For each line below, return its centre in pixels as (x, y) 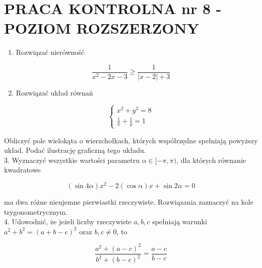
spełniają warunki (180, 221)
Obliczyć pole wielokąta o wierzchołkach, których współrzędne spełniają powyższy (131, 140)
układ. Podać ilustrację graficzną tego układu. (75, 150)
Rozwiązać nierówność (50, 52)
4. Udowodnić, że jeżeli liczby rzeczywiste (68, 221)
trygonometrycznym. (36, 211)
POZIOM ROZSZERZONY (102, 28)
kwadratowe (22, 170)
